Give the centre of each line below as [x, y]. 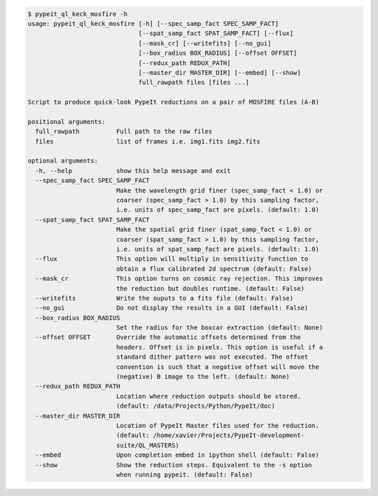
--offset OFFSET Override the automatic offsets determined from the [168, 337]
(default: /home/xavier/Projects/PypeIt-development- [210, 435]
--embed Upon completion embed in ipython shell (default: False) [177, 455]
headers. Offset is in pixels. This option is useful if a [219, 347]
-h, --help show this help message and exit [133, 171]
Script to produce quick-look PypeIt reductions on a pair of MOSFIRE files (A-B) [174, 102]
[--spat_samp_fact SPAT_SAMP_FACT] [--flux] [216, 34]
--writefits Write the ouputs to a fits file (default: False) [164, 298]
